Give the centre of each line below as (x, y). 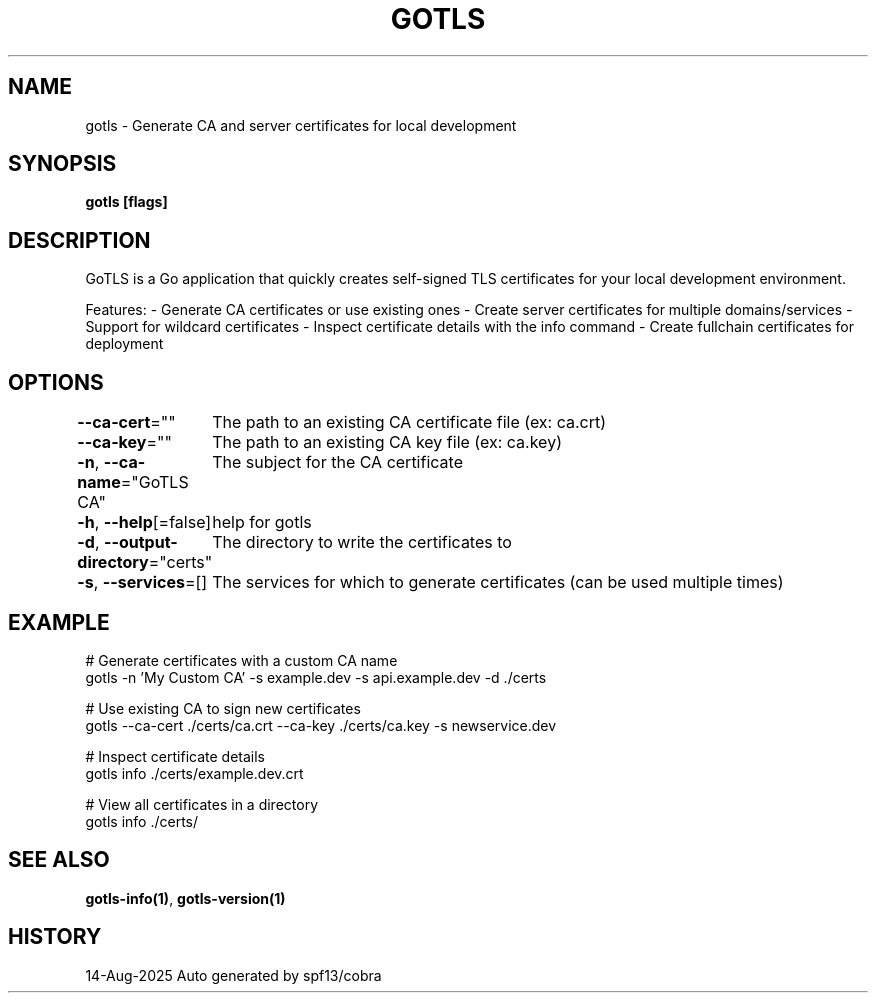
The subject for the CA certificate (337, 462)
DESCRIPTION (79, 240)
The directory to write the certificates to (362, 542)
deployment (124, 344)
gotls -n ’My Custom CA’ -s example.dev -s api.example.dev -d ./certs (316, 677)
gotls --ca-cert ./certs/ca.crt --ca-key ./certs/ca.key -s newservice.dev (321, 725)
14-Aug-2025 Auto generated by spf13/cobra (233, 975)
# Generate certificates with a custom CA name (241, 660)
